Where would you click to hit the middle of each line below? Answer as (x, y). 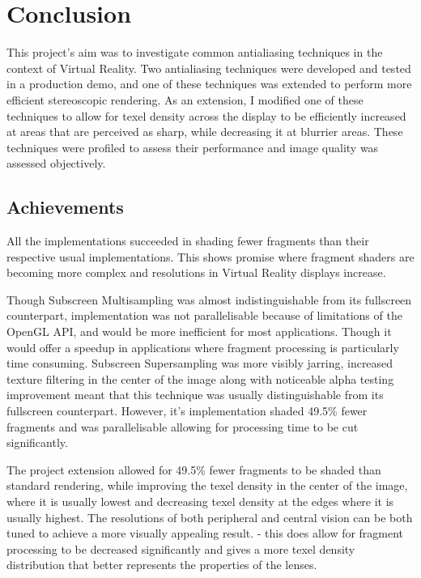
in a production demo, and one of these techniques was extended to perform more (209, 84)
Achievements (65, 207)
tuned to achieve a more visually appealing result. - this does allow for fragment (205, 533)
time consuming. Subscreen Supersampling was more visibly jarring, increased (200, 363)
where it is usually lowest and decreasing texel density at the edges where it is (200, 501)
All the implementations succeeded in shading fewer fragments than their (188, 241)
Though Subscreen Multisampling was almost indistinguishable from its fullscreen (209, 299)
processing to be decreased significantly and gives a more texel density (181, 548)
